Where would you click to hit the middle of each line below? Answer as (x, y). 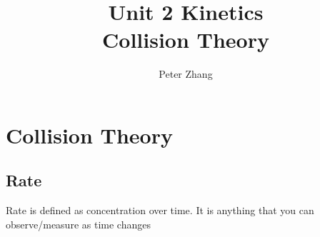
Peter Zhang (186, 74)
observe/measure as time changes (78, 224)
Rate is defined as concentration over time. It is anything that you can (160, 210)
